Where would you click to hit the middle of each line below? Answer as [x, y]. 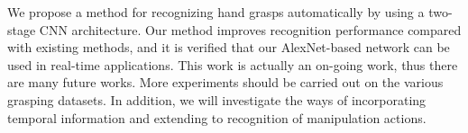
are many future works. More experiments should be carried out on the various [225, 82]
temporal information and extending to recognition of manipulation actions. [217, 117]
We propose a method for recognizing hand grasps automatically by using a [216, 12]
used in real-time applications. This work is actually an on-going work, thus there [233, 64]
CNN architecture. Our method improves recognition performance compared [250, 29]
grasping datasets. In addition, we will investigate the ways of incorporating [217, 99]
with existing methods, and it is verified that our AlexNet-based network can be [229, 47]
